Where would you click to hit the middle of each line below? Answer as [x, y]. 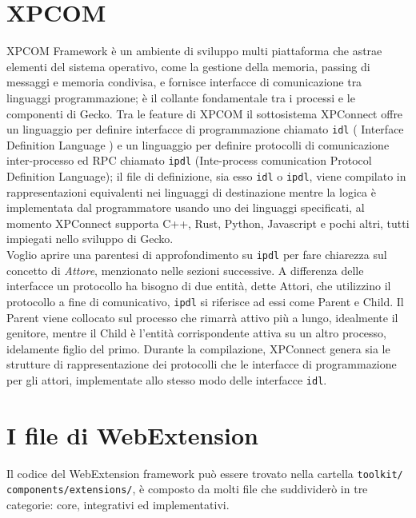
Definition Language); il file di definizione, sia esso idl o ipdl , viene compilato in [206, 176]
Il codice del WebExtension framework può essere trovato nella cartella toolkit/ [205, 473]
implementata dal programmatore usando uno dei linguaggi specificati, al [186, 207]
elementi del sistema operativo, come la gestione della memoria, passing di [188, 66]
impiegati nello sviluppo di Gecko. [90, 239]
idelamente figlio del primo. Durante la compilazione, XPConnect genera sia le [198, 348]
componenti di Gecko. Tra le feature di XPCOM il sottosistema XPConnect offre [205, 113]
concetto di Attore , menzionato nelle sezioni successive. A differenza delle [185, 270]
